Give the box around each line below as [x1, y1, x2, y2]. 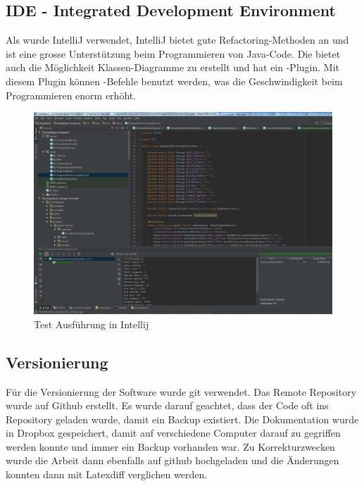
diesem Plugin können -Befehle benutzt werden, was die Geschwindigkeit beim [6, 73, 343, 88]
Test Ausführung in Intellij [34, 316, 149, 331]
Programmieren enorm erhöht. [6, 87, 137, 102]
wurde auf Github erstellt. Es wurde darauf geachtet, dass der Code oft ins [6, 398, 329, 413]
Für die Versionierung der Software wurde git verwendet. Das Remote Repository [6, 384, 357, 399]
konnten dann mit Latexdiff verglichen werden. [6, 467, 208, 482]
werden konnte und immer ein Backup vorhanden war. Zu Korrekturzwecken [6, 439, 335, 454]
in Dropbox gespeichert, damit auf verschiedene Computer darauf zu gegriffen [6, 425, 341, 440]
